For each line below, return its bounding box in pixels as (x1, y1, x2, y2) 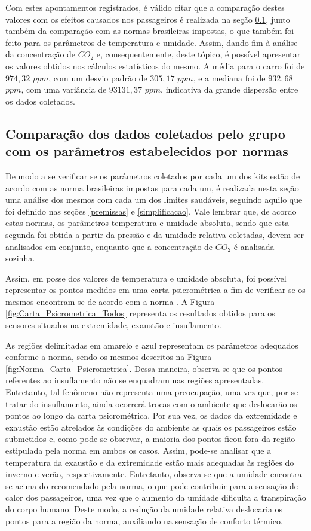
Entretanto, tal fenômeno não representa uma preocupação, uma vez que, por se (5, 386, 298, 398)
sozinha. (5, 252, 35, 264)
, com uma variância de (21, 83, 107, 96)
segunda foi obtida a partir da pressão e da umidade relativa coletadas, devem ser (5, 228, 304, 240)
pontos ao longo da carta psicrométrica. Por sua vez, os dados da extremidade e (5, 409, 297, 422)
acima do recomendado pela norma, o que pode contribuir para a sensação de (15, 479, 298, 492)
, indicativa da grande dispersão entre (161, 83, 298, 96)
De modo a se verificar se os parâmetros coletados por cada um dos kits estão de (5, 169, 300, 182)
